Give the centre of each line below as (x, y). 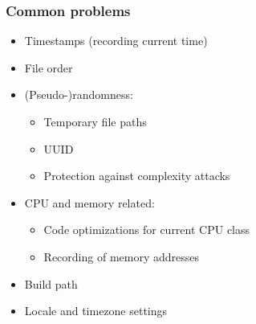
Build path (51, 283)
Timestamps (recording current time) (116, 41)
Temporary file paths (95, 121)
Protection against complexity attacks (137, 176)
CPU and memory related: (89, 202)
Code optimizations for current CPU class (147, 230)
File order (49, 67)
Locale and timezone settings (96, 311)
